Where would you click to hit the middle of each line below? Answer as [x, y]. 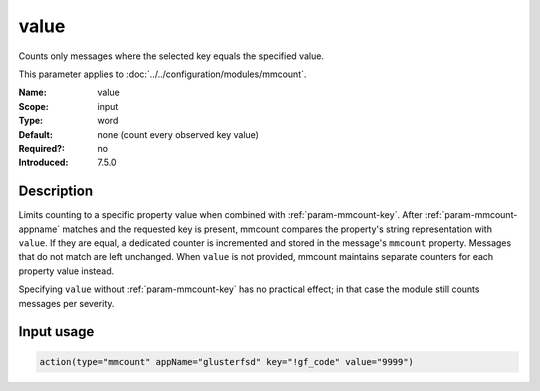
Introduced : [43, 162]
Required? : [41, 148]
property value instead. [66, 271]
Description [56, 191]
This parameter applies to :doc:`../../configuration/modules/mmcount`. [162, 74]
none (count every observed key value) [178, 134]
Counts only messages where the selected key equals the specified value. [171, 56]
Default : [36, 134]
